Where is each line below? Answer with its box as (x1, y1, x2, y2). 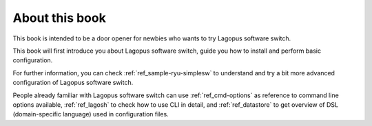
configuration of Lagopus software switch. (12, 79, 134, 87)
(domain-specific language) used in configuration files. (12, 110, 169, 118)
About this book (12, 10, 106, 25)
